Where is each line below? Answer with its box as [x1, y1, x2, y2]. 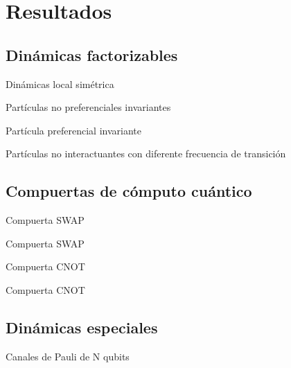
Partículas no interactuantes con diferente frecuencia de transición [6, 146, 286, 161]
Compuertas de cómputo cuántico [6, 180, 252, 202]
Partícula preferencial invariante [6, 123, 141, 137]
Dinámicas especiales [6, 316, 158, 338]
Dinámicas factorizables [6, 44, 178, 65]
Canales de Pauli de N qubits [6, 349, 130, 363]
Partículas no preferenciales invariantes [6, 100, 171, 114]
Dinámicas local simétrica [6, 76, 114, 91]
